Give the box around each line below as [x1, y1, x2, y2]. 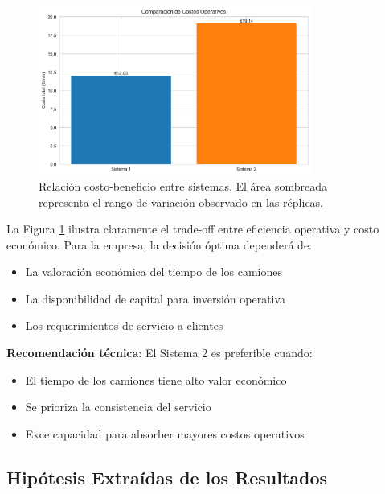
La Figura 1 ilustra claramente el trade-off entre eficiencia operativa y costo [6, 220, 379, 237]
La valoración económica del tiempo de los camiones [25, 263, 283, 280]
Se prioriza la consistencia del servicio [25, 398, 211, 415]
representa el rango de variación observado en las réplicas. [39, 193, 324, 210]
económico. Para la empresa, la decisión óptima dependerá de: [6, 236, 313, 253]
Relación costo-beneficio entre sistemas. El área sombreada [39, 177, 328, 194]
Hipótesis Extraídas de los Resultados [6, 464, 328, 489]
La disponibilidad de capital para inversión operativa [25, 290, 286, 307]
